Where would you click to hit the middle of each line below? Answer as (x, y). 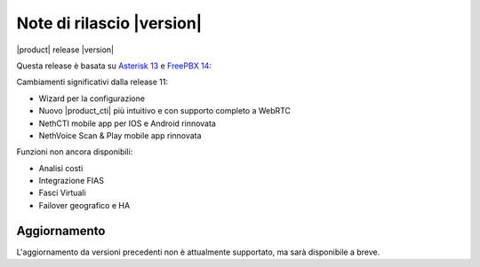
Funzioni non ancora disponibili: (75, 152)
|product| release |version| (65, 50)
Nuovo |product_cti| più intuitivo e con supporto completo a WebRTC (165, 111)
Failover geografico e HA (84, 205)
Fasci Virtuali (62, 193)
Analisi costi (61, 168)
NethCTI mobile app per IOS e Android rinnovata (128, 123)
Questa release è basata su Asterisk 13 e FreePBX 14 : (114, 66)
